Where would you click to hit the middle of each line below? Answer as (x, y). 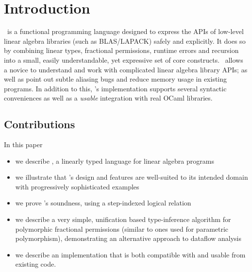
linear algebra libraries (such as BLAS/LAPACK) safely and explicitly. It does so (125, 41)
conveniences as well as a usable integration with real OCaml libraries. (108, 98)
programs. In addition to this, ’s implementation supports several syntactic (115, 88)
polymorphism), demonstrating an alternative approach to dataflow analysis (128, 238)
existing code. (36, 264)
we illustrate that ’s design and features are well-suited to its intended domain (132, 177)
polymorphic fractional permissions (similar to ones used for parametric (122, 229)
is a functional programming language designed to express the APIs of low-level (125, 31)
